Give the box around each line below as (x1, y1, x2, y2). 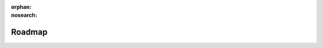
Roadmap (11, 27, 48, 37)
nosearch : (11, 12, 37, 19)
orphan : (11, 4, 32, 10)
